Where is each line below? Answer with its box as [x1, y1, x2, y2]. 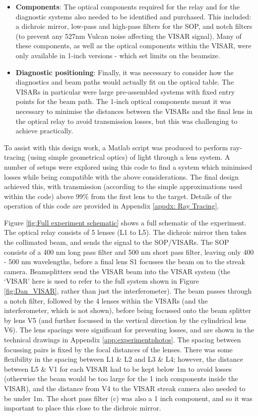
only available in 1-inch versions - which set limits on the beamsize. [15, 50, 220, 60]
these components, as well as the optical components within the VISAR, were [15, 40, 252, 51]
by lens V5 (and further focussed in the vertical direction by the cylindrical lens [4, 314, 247, 325]
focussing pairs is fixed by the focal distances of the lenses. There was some [4, 344, 233, 354]
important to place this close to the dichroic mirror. [4, 403, 161, 413]
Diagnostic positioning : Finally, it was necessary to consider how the [15, 67, 234, 77]
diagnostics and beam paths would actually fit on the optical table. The [15, 77, 234, 87]
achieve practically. [15, 125, 73, 136]
